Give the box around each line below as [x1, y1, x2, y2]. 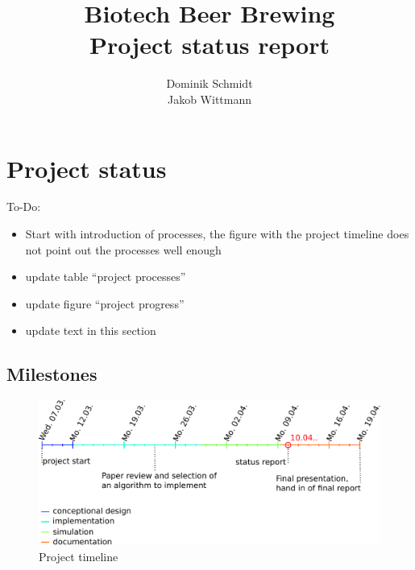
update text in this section [25, 322, 156, 339]
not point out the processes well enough [25, 241, 222, 258]
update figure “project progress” [25, 295, 185, 312]
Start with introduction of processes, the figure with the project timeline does [25, 225, 409, 242]
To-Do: [6, 198, 41, 215]
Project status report [89, 28, 330, 61]
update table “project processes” [25, 268, 186, 285]
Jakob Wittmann [167, 90, 252, 107]
